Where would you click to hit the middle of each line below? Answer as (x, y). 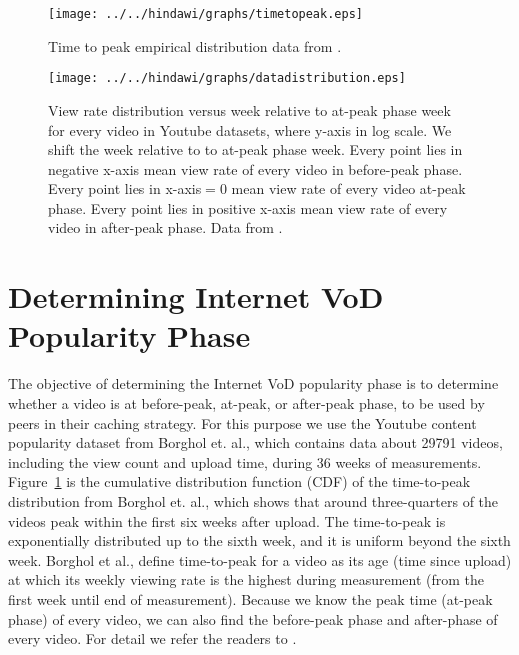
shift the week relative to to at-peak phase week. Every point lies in (255, 149)
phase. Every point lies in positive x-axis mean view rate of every (248, 207)
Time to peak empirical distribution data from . (195, 45)
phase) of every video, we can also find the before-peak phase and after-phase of (253, 618)
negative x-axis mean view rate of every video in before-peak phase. (255, 168)
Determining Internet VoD (196, 296)
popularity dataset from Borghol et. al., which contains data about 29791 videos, (255, 442)
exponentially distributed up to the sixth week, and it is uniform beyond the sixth (259, 540)
